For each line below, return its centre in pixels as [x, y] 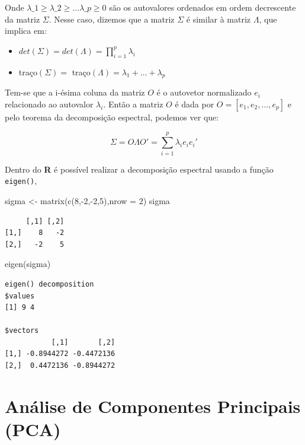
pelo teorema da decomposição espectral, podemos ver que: [112, 117]
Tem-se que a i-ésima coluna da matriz [75, 92]
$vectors [22, 331]
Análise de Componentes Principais [153, 406]
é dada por [195, 104]
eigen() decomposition [49, 284]
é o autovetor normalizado [204, 92]
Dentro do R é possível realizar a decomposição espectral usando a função [139, 169]
